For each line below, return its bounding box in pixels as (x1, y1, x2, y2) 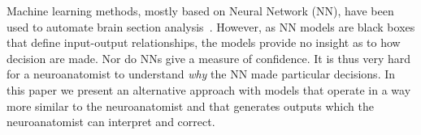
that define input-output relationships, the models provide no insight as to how (7, 34, 401, 51)
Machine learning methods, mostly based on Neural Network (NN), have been (7, 2, 394, 19)
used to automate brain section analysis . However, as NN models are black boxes (7, 18, 415, 35)
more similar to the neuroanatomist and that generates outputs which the (7, 97, 374, 114)
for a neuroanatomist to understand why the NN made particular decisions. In (7, 65, 396, 82)
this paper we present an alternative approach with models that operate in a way (7, 81, 411, 98)
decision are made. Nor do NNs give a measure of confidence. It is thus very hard (7, 49, 411, 66)
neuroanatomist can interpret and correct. (7, 113, 215, 130)
